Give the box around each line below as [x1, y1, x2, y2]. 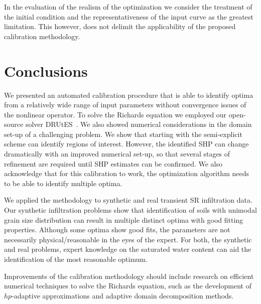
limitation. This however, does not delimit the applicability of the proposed [4, 21, 236, 32]
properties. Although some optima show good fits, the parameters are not [4, 224, 230, 235]
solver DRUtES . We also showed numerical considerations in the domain [25, 119, 252, 129]
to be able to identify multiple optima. [4, 178, 122, 188]
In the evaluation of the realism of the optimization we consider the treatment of [4, 2, 252, 12]
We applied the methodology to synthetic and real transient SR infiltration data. [4, 195, 252, 205]
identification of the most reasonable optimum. [4, 254, 148, 264]
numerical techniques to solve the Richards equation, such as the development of [4, 280, 251, 291]
